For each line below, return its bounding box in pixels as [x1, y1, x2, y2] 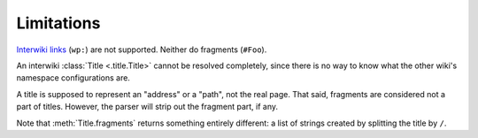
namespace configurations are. [16, 73, 130, 83]
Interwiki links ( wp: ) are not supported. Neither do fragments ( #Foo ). [16, 44, 267, 55]
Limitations [16, 13, 101, 33]
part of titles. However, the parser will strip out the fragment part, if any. [16, 102, 279, 112]
